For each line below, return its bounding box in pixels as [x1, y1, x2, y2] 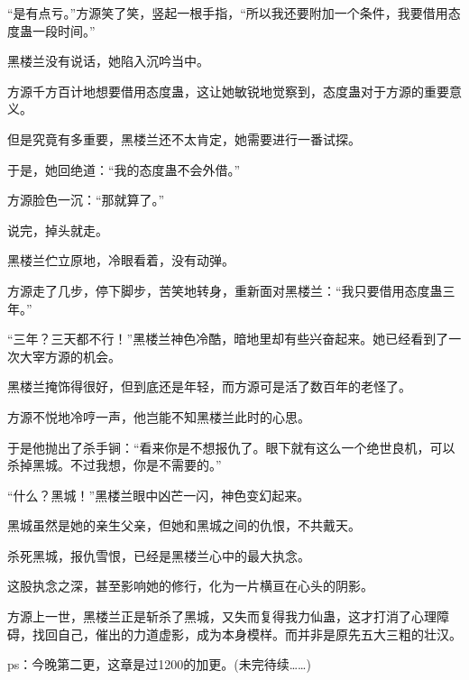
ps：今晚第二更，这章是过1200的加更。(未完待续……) [7, 655, 311, 674]
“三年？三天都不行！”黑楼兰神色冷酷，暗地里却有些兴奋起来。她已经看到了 [7, 329, 449, 348]
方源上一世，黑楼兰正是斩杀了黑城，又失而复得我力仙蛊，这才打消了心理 [7, 607, 437, 626]
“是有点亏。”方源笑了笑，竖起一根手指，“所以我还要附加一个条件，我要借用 [7, 4, 448, 22]
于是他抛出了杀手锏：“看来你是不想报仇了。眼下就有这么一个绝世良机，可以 [7, 437, 455, 456]
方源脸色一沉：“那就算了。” [7, 190, 165, 209]
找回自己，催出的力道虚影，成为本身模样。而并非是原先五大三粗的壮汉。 [32, 624, 462, 643]
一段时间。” [32, 21, 96, 40]
